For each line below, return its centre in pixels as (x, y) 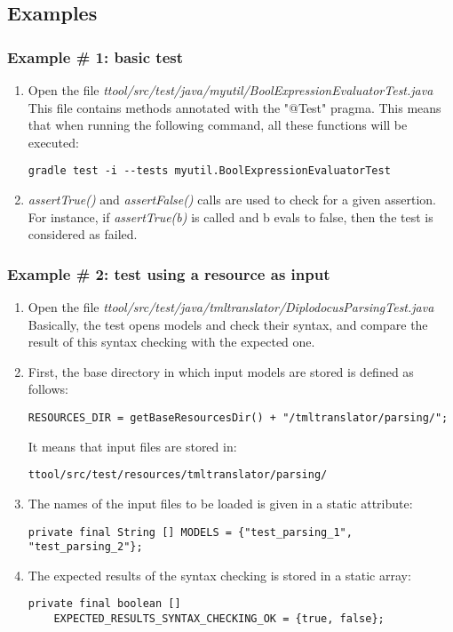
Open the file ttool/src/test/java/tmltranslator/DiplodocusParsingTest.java (231, 307)
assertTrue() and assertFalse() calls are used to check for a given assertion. (232, 200)
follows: (48, 389)
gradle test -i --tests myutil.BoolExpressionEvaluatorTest (209, 171)
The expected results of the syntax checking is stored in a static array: (219, 575)
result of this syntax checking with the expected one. (171, 342)
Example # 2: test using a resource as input (169, 273)
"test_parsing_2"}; (85, 547)
